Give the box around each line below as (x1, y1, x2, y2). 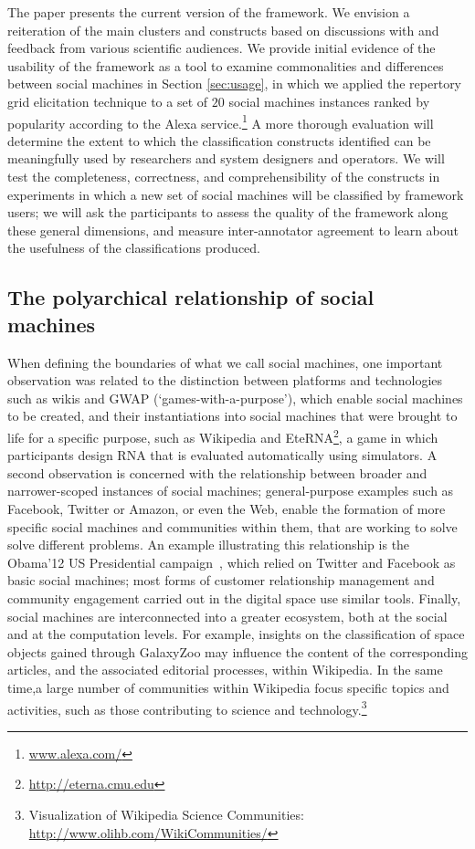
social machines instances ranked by (228, 91, 430, 110)
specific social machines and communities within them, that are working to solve (7, 517, 458, 536)
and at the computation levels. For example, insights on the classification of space (7, 624, 465, 644)
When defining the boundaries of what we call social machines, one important (7, 352, 443, 372)
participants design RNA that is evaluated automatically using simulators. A (7, 445, 438, 465)
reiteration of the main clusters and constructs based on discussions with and (7, 20, 439, 39)
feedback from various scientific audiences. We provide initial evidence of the (7, 38, 436, 58)
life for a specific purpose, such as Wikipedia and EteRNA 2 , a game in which (7, 424, 438, 446)
